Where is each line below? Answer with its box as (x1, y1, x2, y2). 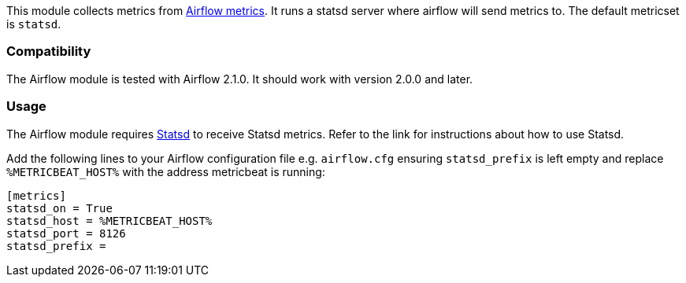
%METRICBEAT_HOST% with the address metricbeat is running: (6, 164, 325, 178)
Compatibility (6, 43, 91, 60)
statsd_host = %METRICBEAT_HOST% (6, 214, 213, 227)
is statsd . (6, 17, 61, 31)
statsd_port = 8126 (6, 226, 126, 240)
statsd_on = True (6, 201, 113, 215)
